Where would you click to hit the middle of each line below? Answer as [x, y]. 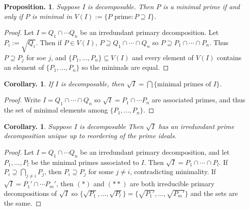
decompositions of [31, 193]
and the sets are [214, 193]
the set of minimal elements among [56, 110]
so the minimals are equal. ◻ [125, 67]
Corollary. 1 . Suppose [38, 126]
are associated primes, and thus [199, 100]
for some [101, 171]
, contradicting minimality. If [173, 171]
